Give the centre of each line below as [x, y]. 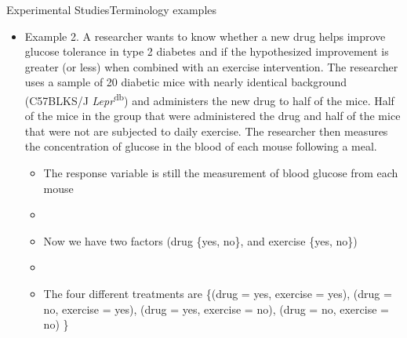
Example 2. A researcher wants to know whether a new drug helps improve [205, 36]
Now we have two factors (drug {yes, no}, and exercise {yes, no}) [200, 240]
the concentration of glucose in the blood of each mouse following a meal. [201, 146]
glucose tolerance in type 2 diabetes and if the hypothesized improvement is [207, 51]
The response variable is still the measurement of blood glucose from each [221, 173]
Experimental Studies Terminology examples [112, 9]
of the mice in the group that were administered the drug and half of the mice [213, 116]
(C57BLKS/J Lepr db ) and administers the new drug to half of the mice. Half [209, 99]
